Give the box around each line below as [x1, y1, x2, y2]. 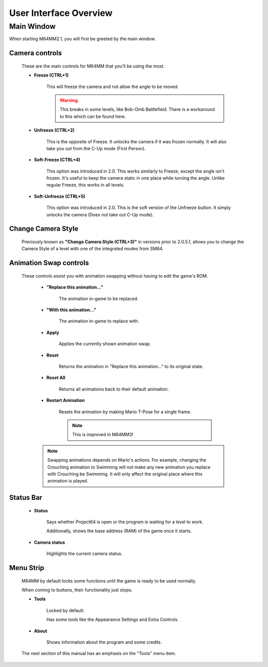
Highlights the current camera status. [46, 551, 123, 557]
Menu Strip [9, 564, 45, 572]
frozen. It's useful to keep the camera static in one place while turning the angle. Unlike [46, 175, 225, 181]
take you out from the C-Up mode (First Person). [46, 145, 146, 151]
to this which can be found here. [60, 113, 126, 119]
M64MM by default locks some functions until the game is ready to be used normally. [21, 577, 197, 584]
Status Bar [9, 493, 42, 502]
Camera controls [9, 49, 62, 57]
